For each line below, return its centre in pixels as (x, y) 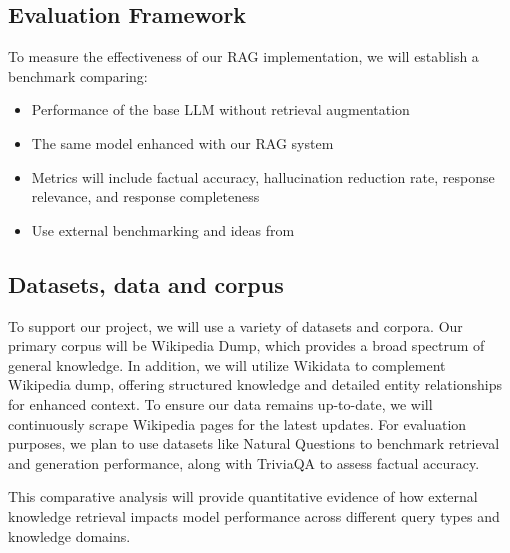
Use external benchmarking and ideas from (163, 229)
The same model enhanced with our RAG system (182, 142)
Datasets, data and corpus (146, 283)
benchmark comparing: (78, 75)
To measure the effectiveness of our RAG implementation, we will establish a (243, 56)
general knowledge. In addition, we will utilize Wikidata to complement (227, 364)
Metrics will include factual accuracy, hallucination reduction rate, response (263, 176)
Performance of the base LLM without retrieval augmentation (220, 109)
